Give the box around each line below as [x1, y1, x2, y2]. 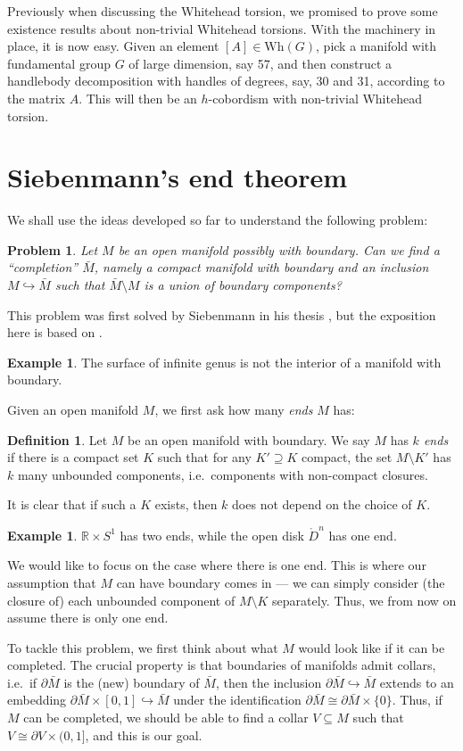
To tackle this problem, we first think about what [7, 638, 278, 656]
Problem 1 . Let [7, 240, 98, 259]
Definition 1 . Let [7, 430, 108, 449]
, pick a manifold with [316, 37, 437, 55]
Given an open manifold [7, 400, 139, 419]
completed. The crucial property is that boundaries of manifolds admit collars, [7, 656, 436, 674]
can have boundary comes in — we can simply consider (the [116, 573, 445, 591]
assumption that [7, 573, 96, 591]
